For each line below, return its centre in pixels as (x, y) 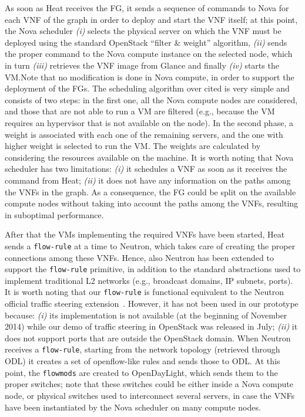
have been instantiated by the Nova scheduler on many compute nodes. (133, 407)
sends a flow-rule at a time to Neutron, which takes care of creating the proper (150, 245)
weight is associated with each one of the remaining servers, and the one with (144, 134)
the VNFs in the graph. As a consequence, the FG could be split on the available (150, 191)
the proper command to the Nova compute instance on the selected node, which (149, 54)
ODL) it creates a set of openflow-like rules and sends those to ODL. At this (143, 361)
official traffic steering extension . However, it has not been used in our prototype (152, 304)
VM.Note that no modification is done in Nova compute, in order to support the (150, 77)
